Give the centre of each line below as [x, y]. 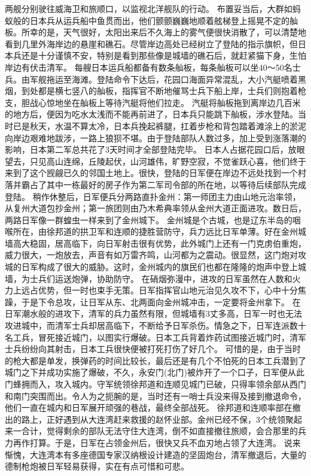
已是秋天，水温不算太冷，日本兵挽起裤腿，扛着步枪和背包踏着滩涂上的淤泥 [159, 125]
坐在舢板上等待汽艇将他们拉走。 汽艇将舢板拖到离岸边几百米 [182, 102]
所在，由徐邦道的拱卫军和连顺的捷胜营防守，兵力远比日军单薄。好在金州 [155, 231]
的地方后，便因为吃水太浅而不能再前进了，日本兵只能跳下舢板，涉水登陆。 [151, 114]
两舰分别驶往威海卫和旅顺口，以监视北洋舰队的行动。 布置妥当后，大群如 [149, 8]
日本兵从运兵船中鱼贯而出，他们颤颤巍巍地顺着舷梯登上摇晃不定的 [159, 20]
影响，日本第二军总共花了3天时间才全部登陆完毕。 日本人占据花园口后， [147, 149]
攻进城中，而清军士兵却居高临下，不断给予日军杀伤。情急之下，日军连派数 [151, 325]
